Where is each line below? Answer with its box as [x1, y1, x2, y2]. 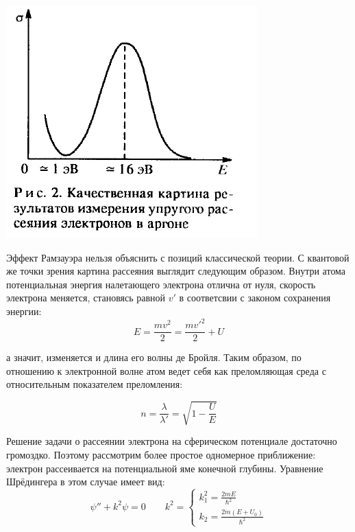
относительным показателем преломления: [6, 377, 183, 391]
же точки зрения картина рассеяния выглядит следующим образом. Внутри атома [6, 264, 346, 278]
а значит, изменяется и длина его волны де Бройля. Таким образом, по [6, 350, 302, 365]
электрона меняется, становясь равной [6, 290, 166, 305]
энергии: [6, 303, 42, 318]
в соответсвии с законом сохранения [179, 290, 331, 305]
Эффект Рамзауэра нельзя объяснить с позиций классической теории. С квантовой [6, 250, 350, 264]
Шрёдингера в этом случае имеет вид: [6, 474, 165, 489]
